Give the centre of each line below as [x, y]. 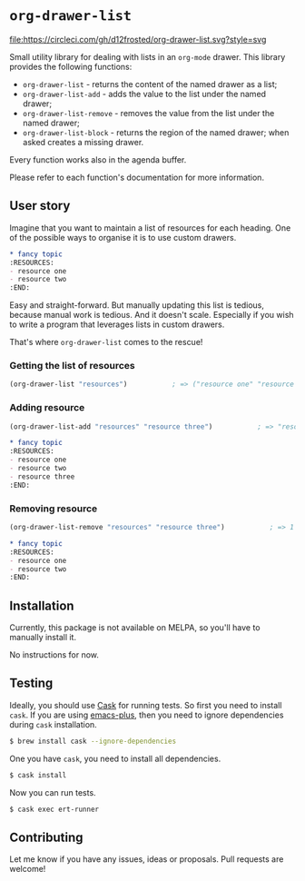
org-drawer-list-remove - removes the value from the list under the [148, 113]
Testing [31, 683]
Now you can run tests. [53, 792]
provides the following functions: [71, 66]
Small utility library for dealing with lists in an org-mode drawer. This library [148, 56]
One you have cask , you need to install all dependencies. [115, 758]
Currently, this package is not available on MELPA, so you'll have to [135, 628]
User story [40, 206]
